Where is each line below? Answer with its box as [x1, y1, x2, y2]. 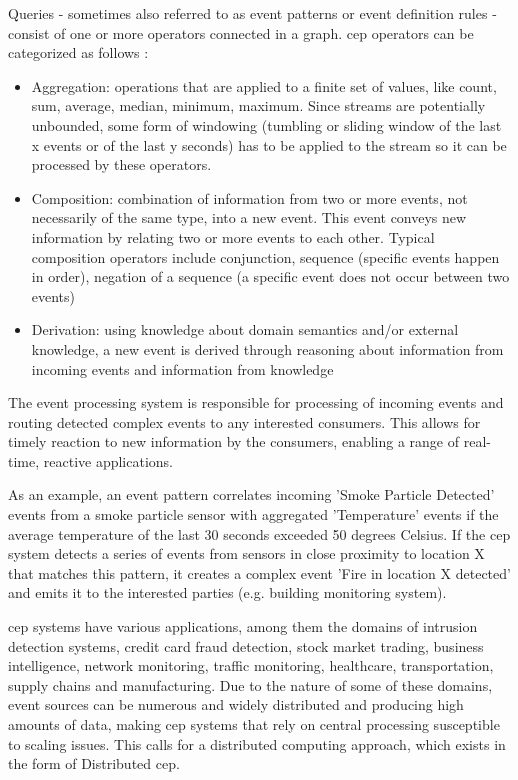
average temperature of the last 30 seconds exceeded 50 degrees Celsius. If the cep [8, 523, 511, 544]
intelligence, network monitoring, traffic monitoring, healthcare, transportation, [8, 655, 494, 676]
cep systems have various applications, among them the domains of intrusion [8, 616, 478, 637]
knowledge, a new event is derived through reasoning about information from [31, 338, 504, 359]
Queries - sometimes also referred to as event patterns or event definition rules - [8, 3, 497, 23]
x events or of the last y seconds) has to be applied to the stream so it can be [31, 134, 507, 155]
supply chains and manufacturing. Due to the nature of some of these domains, [8, 674, 493, 695]
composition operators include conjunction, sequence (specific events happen [31, 246, 500, 267]
